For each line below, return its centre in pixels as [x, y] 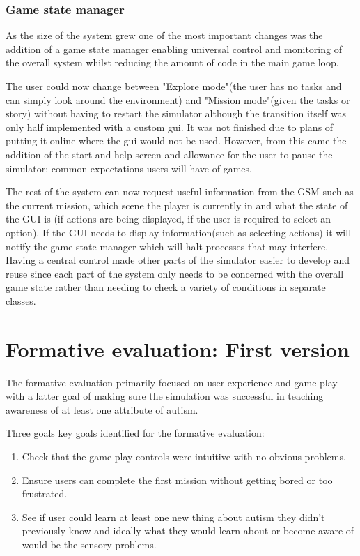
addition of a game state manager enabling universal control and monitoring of [174, 48]
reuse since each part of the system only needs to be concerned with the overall [175, 273]
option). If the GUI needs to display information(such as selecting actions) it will [179, 232]
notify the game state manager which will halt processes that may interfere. [167, 246]
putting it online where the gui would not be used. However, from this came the [176, 141]
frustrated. [45, 494]
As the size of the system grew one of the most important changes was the [164, 35]
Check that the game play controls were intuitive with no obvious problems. [184, 456]
